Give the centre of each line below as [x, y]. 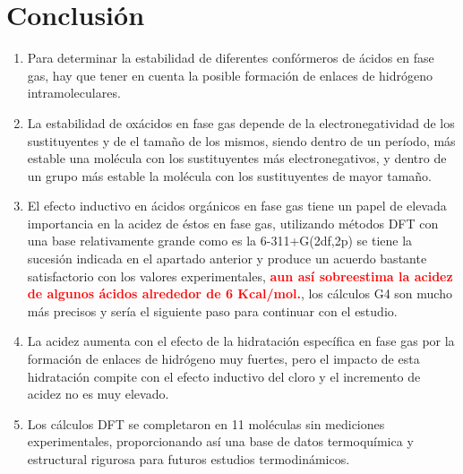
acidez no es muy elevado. [98, 394]
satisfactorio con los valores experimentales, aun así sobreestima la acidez [240, 276]
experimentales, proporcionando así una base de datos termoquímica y [220, 441]
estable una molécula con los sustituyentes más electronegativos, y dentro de [237, 158]
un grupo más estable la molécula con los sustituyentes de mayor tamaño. [230, 175]
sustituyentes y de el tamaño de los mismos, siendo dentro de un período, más [241, 140]
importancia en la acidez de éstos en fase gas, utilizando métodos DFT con [233, 223]
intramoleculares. [74, 93]
